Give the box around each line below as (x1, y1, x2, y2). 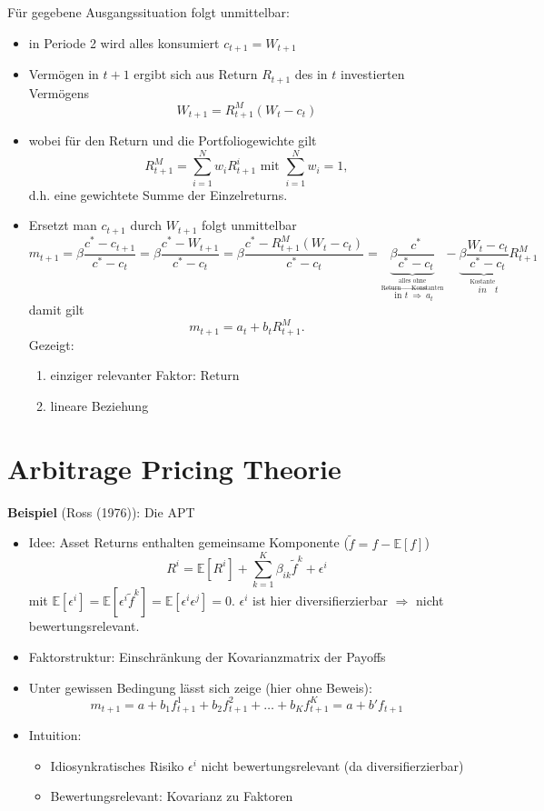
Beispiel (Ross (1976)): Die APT (7, 502, 195, 521)
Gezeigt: (28, 335, 74, 354)
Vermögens (28, 83, 90, 102)
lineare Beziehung (50, 396, 149, 416)
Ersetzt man (28, 215, 97, 235)
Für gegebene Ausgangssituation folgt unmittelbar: (7, 3, 290, 21)
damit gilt (28, 300, 84, 319)
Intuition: (28, 726, 82, 745)
